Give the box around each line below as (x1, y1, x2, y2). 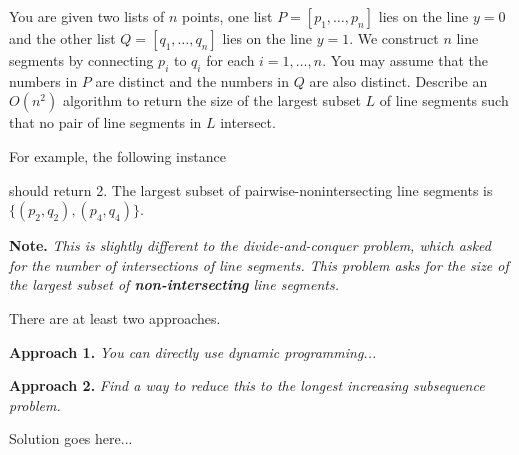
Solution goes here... (9, 428, 133, 449)
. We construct (349, 28, 439, 48)
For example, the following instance (9, 145, 226, 166)
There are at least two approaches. (9, 307, 221, 328)
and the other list (9, 28, 116, 48)
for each (206, 50, 255, 70)
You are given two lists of (9, 6, 165, 26)
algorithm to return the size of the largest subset (62, 90, 361, 111)
